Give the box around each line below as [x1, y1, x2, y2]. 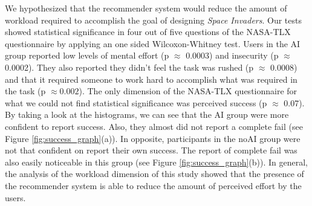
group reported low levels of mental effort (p [5, 49, 169, 62]
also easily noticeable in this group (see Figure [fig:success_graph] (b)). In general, [5, 155, 308, 168]
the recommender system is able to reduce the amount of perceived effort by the [5, 179, 302, 192]
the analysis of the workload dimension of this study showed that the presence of [5, 167, 304, 180]
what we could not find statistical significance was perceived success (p [5, 96, 267, 109]
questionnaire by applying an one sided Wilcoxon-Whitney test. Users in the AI [5, 37, 301, 50]
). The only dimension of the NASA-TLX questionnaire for [79, 85, 297, 97]
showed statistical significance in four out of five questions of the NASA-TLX [5, 25, 291, 38]
